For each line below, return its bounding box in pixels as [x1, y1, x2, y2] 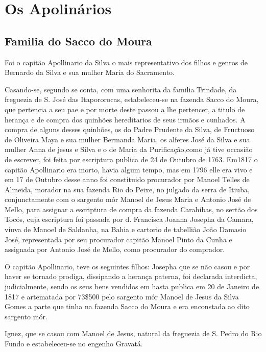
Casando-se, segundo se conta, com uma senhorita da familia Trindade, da [5, 84, 237, 94]
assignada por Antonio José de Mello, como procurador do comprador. [5, 244, 225, 255]
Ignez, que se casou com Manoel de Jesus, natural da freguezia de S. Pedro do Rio [5, 328, 262, 339]
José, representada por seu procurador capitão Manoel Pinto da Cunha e [5, 234, 232, 244]
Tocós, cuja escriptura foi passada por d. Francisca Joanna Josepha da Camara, [5, 214, 254, 224]
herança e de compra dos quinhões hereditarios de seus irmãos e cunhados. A [5, 114, 246, 124]
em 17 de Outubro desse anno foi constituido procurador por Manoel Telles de [5, 174, 250, 185]
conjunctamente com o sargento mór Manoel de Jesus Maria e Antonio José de [5, 194, 251, 205]
